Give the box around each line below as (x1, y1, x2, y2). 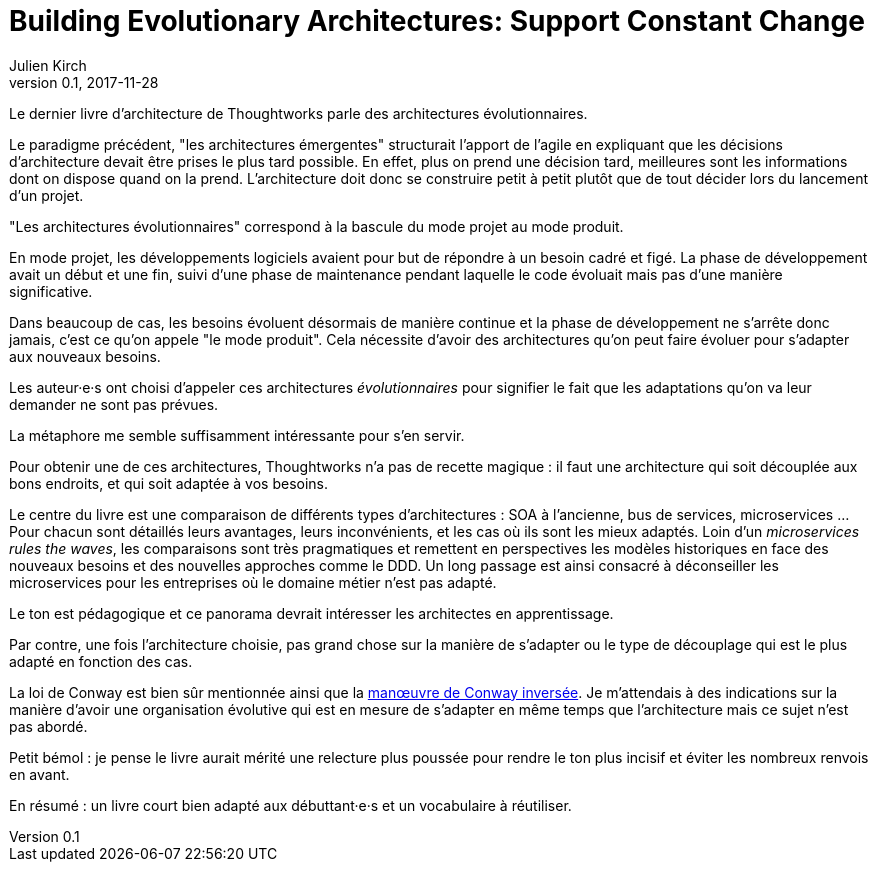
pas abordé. (9, 717, 88, 735)
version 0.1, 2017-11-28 (9, 73, 159, 91)
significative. (9, 282, 93, 300)
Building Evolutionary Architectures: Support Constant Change (9, 4, 865, 38)
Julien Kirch (9, 56, 87, 74)
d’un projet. (9, 186, 84, 204)
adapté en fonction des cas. (9, 652, 193, 670)
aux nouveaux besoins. (9, 347, 161, 365)
